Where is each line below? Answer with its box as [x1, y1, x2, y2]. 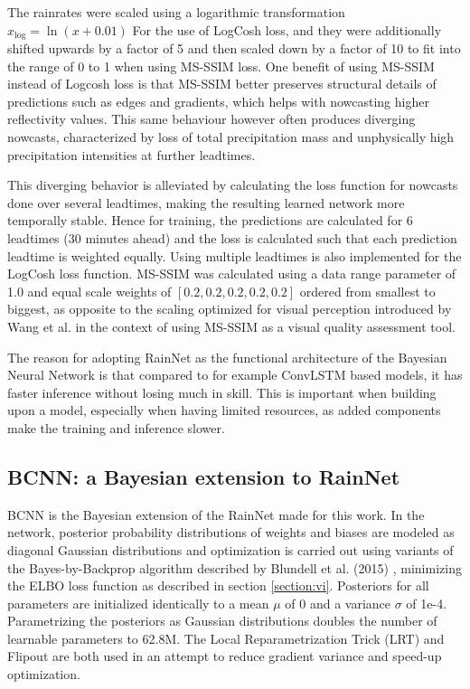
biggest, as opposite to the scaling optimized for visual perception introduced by [7, 299, 452, 318]
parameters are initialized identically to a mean [7, 593, 269, 612]
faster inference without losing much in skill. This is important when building [7, 382, 437, 401]
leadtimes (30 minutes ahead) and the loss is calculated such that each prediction [7, 228, 457, 247]
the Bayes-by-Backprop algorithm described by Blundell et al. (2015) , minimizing [7, 558, 462, 577]
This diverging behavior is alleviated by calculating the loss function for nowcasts [7, 175, 458, 194]
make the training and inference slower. [7, 418, 225, 437]
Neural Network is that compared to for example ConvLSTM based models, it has [7, 365, 463, 384]
